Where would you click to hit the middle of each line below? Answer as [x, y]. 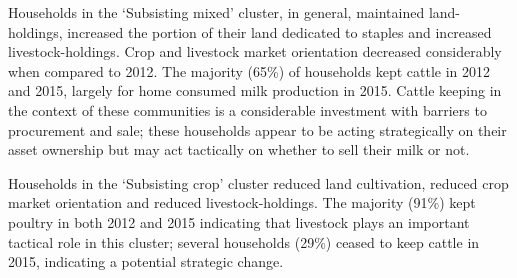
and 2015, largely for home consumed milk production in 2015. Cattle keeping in [255, 90]
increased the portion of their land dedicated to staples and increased [279, 31]
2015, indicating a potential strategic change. [146, 261]
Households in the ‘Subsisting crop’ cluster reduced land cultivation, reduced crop [258, 182]
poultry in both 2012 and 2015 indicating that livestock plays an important [239, 221]
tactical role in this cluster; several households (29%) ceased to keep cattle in [244, 241]
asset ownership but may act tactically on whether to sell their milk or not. [239, 149]
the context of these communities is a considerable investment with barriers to [247, 109]
